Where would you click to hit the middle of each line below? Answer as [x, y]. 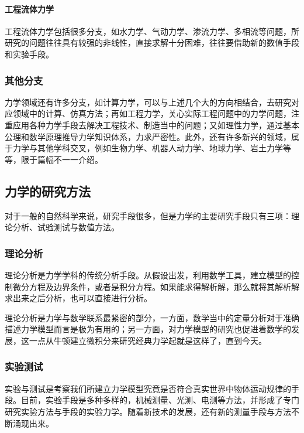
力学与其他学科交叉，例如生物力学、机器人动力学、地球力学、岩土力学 [148, 148]
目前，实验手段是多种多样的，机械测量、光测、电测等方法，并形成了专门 [160, 400]
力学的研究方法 [48, 191]
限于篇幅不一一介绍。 [62, 159]
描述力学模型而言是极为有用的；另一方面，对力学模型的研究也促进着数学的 [148, 329]
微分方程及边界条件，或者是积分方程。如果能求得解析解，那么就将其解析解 [156, 286]
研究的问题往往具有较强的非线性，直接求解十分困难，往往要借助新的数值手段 [152, 42]
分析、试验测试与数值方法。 [66, 227]
